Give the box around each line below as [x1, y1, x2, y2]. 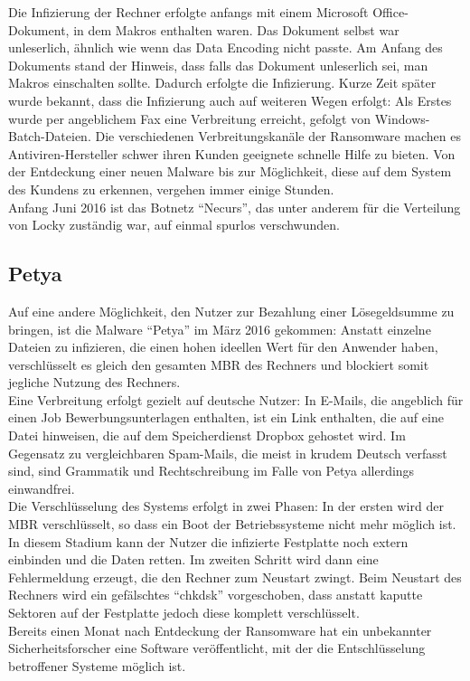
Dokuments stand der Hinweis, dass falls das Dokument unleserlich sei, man [8, 55, 428, 74]
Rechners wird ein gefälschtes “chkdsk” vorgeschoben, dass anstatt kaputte [8, 585, 423, 604]
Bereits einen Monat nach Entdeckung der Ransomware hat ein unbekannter [8, 620, 432, 639]
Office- [372, 3, 409, 21]
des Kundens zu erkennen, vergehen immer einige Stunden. [8, 179, 334, 198]
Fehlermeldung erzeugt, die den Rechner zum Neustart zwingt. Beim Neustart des [8, 567, 462, 586]
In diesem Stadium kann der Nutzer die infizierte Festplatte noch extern [8, 532, 409, 551]
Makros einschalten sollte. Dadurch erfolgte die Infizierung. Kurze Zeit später [8, 73, 437, 92]
